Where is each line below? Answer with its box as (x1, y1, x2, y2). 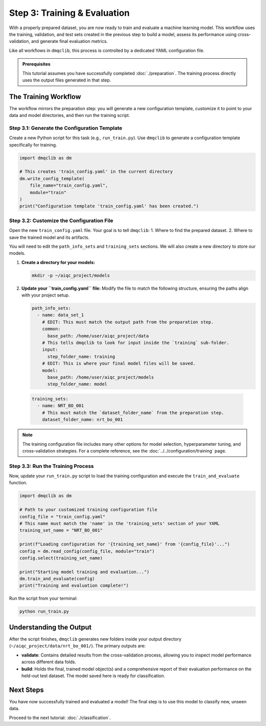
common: (42, 326, 61, 332)
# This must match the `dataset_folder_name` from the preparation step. (42, 410, 224, 416)
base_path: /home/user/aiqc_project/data (47, 333, 149, 339)
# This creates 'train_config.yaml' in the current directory (19, 169, 173, 175)
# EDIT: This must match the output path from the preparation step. (42, 319, 214, 325)
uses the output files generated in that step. (22, 77, 111, 83)
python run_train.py (19, 609, 69, 614)
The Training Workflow (9, 92, 81, 101)
